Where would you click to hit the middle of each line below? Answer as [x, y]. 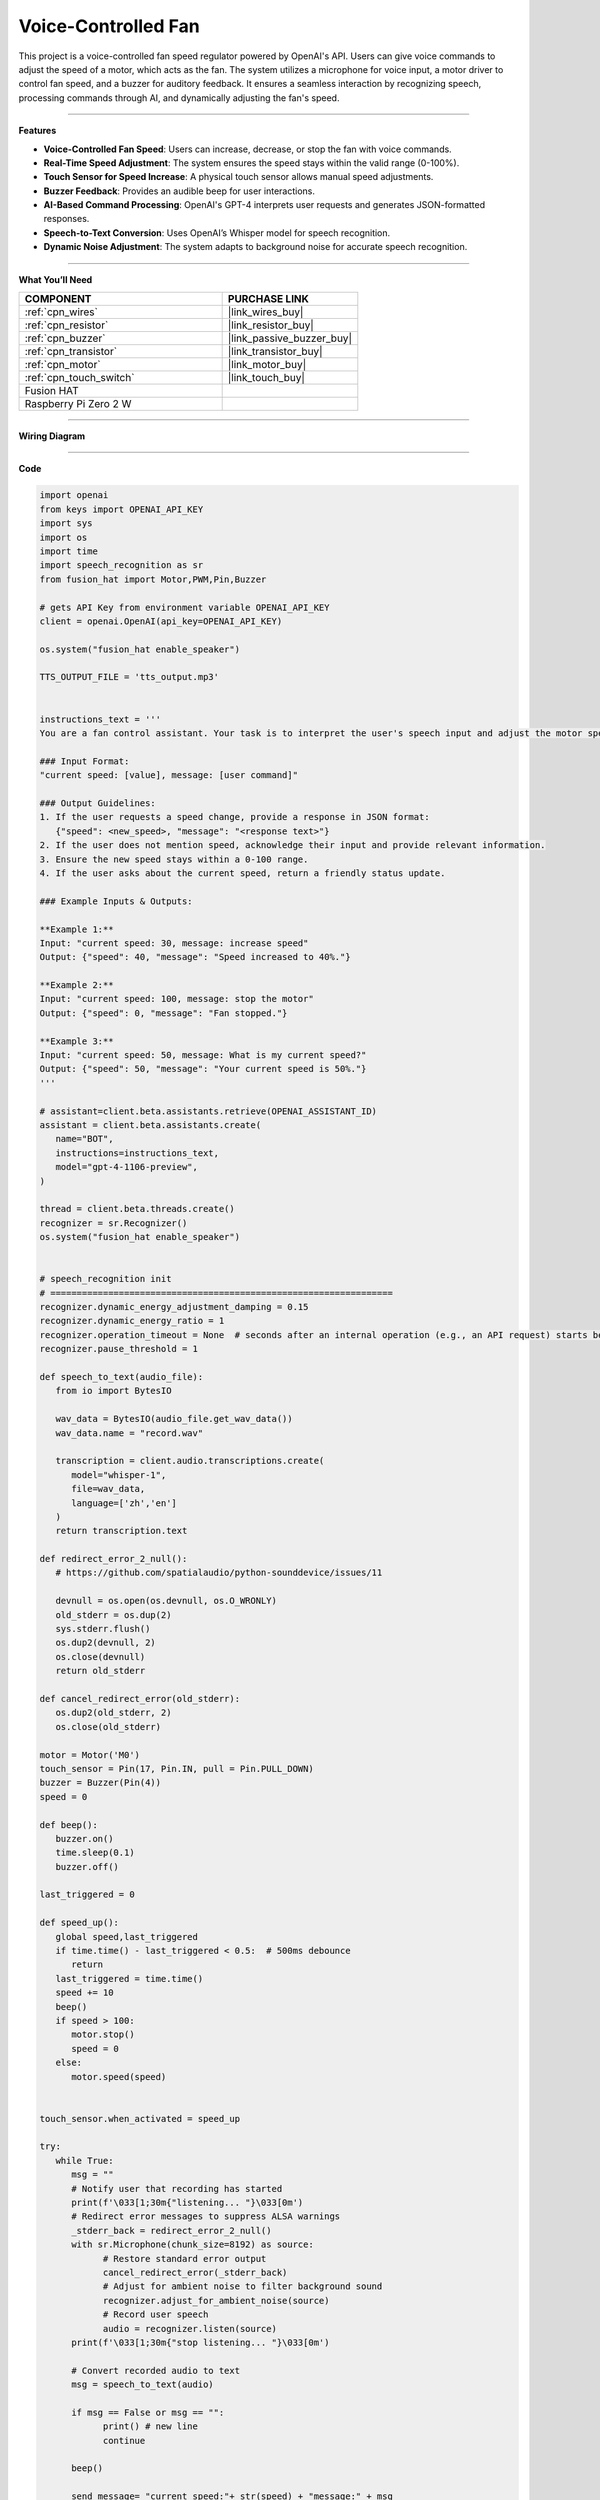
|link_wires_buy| [265, 312]
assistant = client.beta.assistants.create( [150, 1124]
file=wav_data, [108, 1489]
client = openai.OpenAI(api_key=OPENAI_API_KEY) [161, 621]
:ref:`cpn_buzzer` [65, 338]
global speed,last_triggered [127, 1936]
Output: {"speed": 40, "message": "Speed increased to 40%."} [195, 957]
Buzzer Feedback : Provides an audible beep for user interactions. [179, 191]
